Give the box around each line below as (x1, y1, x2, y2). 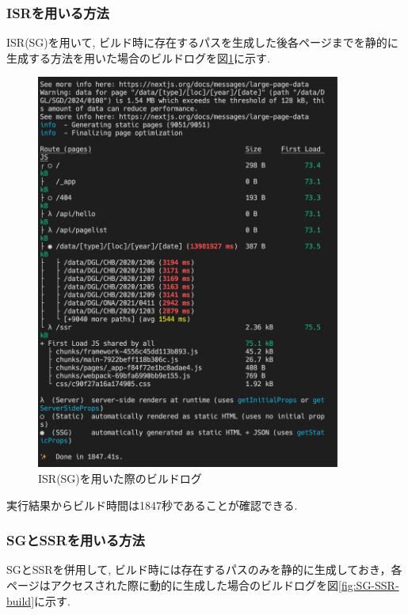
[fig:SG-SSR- (338, 577, 399, 593)
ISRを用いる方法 (6, 2, 109, 22)
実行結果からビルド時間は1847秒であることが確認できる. (6, 496, 298, 513)
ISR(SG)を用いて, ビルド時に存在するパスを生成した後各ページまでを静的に (6, 34, 398, 51)
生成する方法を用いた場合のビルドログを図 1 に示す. (6, 49, 270, 66)
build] (6, 592, 35, 609)
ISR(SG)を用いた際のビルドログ (38, 470, 202, 486)
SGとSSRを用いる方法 (6, 530, 145, 550)
